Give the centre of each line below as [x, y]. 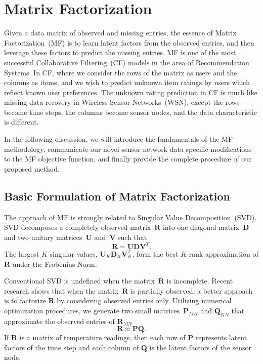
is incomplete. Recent [200, 281]
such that [133, 237]
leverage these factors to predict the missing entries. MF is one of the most [120, 52]
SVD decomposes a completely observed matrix [78, 227]
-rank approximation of [223, 253]
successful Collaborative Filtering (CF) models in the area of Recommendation [127, 62]
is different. [21, 122]
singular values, [74, 253]
